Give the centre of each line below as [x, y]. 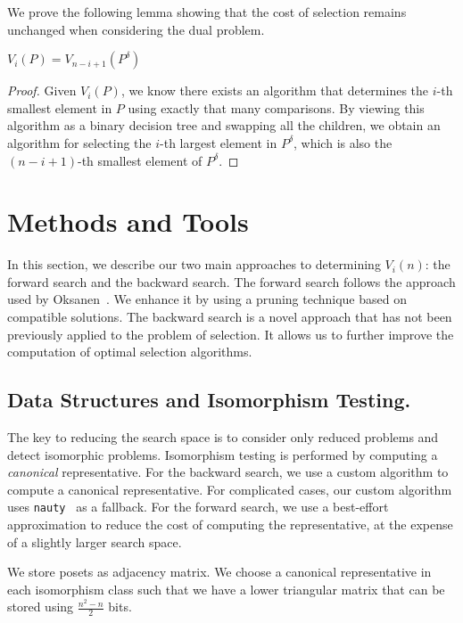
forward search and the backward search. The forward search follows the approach [231, 281]
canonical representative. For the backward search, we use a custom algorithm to [228, 472]
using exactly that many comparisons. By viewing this [276, 107]
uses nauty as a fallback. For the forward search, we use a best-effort [198, 507]
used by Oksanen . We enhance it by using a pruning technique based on [207, 299]
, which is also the [343, 142]
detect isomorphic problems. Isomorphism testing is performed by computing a [223, 454]
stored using [41, 607]
